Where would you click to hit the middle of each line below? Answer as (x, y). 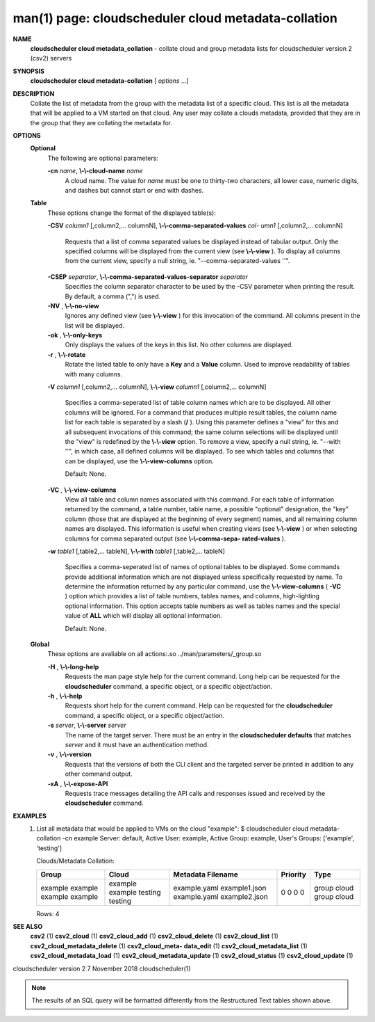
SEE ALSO (28, 927)
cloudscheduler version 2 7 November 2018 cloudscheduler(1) (102, 968)
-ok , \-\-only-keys (75, 335)
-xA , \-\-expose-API (78, 783)
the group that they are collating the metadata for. (101, 122)
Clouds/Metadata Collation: (75, 861)
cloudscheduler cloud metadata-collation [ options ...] (109, 81)
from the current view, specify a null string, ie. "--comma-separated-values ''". (177, 261)
